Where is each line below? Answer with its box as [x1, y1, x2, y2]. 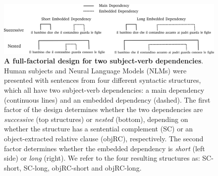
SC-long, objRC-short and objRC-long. [23, 162, 142, 173]
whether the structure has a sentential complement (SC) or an [4, 123, 193, 134]
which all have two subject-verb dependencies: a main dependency [4, 84, 205, 95]
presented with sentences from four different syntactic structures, [4, 75, 201, 85]
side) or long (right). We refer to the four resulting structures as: [4, 153, 200, 163]
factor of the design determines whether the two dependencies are [4, 104, 203, 115]
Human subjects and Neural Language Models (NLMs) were [4, 65, 187, 75]
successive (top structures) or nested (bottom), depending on [4, 114, 188, 124]
